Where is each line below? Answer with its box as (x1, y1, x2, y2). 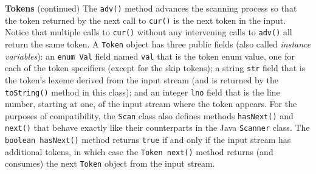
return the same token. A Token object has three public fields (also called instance (5, 37, 311, 50)
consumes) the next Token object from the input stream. (5, 157, 215, 170)
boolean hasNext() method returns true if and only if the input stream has (5, 133, 291, 146)
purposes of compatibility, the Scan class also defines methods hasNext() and (5, 109, 294, 122)
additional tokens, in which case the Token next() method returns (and (5, 145, 273, 158)
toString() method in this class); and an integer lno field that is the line (5, 85, 280, 98)
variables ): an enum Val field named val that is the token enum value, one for (5, 49, 295, 62)
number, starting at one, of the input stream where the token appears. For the (5, 97, 297, 110)
